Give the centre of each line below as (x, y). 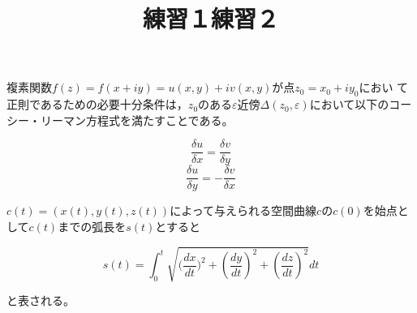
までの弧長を (92, 227)
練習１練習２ (211, 18)
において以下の (349, 104)
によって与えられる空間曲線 (243, 210)
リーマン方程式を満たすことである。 (137, 120)
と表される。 (41, 300)
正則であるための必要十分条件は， (97, 104)
